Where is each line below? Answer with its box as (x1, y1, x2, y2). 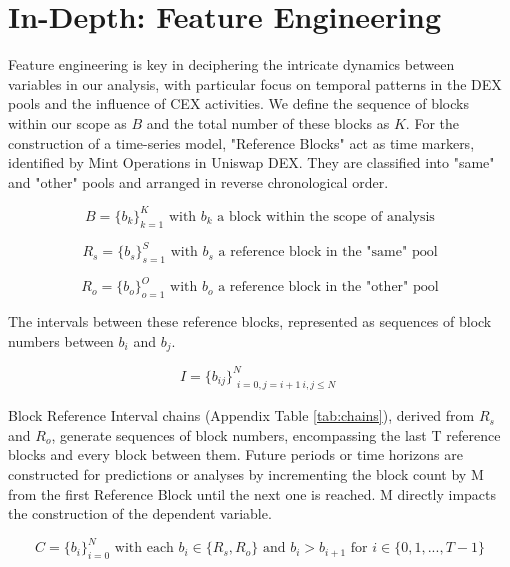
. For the (405, 112, 459, 133)
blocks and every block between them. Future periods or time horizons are (8, 444, 463, 465)
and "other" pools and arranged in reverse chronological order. (8, 171, 389, 192)
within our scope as (8, 112, 127, 133)
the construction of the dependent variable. (8, 503, 272, 524)
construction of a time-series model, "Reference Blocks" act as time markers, (8, 132, 475, 153)
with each (114, 541, 174, 556)
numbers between (8, 330, 114, 351)
